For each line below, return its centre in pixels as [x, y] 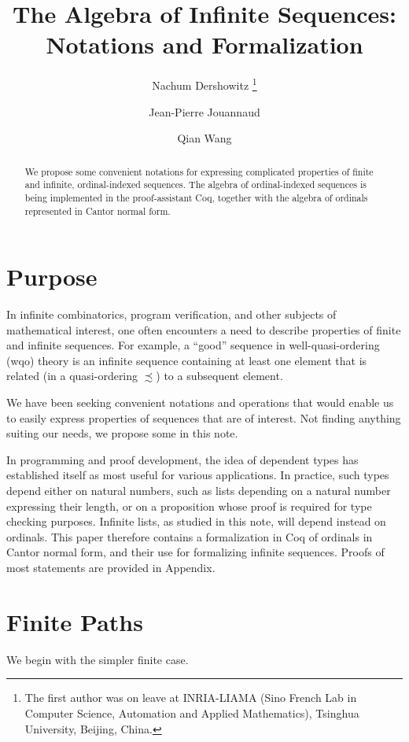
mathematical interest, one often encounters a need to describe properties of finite [204, 329]
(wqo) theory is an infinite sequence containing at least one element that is [187, 360]
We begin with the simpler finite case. [98, 659]
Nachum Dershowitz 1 [204, 84]
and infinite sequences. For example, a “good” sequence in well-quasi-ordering [193, 345]
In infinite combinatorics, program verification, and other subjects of [171, 314]
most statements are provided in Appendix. [111, 568]
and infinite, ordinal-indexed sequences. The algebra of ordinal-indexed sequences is [195, 185]
